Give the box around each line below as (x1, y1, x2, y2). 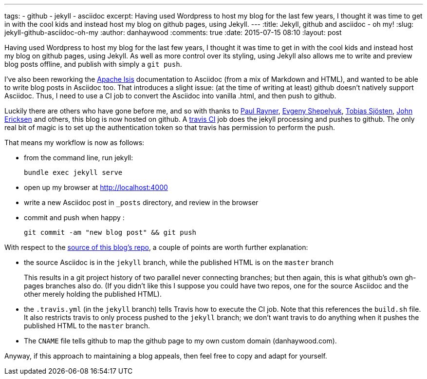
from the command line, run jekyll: (24, 153, 133, 162)
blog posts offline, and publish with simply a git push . (4, 60, 182, 68)
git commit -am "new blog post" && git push (24, 228, 197, 236)
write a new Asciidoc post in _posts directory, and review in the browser (24, 198, 259, 207)
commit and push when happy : (24, 213, 125, 222)
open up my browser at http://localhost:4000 (24, 183, 168, 191)
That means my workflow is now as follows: (4, 138, 145, 147)
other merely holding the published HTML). (24, 290, 162, 298)
